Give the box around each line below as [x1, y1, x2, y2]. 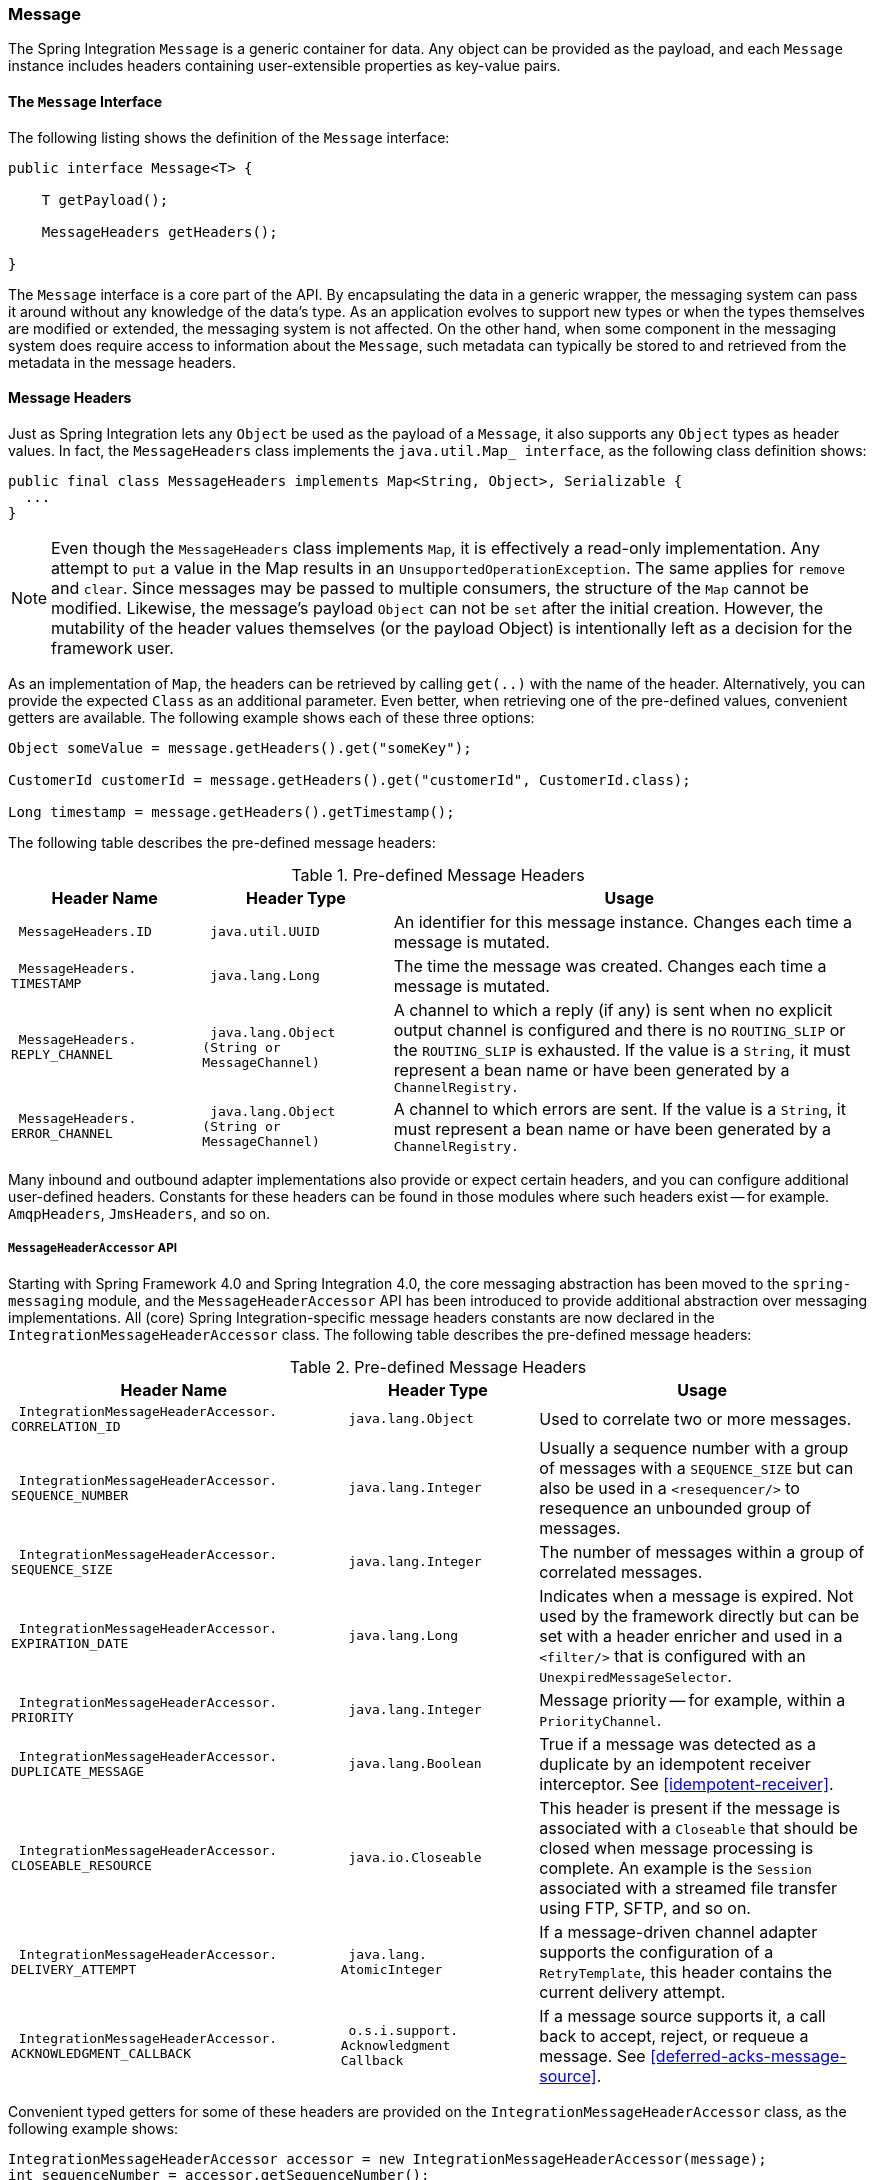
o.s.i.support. [348, 2023, 459, 2039]
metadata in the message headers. [8, 353, 236, 371]
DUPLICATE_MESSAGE [11, 1763, 145, 1779]
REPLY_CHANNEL [11, 1047, 113, 1063]
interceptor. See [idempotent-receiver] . [539, 1773, 834, 1794]
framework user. [51, 637, 174, 658]
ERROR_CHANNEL [11, 1126, 113, 1142]
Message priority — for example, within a [539, 1689, 846, 1710]
